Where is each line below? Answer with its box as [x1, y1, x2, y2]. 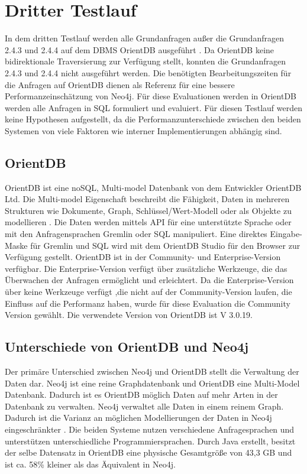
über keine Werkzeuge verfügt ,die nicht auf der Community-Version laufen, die [5, 285, 292, 298]
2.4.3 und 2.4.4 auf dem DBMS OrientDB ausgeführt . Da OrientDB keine [5, 43, 274, 56]
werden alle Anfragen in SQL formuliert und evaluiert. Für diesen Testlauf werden [5, 101, 303, 113]
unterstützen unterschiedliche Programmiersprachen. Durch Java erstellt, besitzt [5, 434, 296, 447]
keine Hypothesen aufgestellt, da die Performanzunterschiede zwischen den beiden [5, 113, 301, 125]
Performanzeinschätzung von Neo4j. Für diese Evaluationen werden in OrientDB [5, 90, 296, 102]
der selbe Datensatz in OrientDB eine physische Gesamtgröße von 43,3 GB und [5, 446, 292, 459]
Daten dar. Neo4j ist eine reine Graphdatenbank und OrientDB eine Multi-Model [5, 376, 300, 389]
